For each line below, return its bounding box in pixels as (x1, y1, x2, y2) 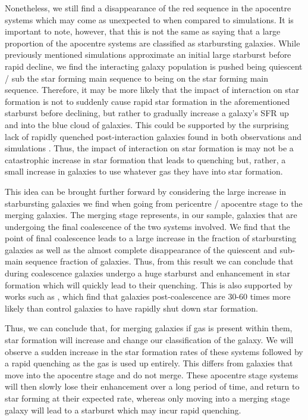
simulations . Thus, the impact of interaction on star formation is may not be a (5, 142, 294, 154)
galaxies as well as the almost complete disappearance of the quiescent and (5, 243, 277, 256)
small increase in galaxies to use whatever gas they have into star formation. (5, 165, 283, 178)
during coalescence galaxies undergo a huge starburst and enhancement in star (5, 267, 291, 279)
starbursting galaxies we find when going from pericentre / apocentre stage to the (5, 197, 303, 209)
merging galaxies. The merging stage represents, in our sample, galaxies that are (5, 209, 297, 221)
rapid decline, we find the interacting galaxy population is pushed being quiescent (5, 60, 303, 72)
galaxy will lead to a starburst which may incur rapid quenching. (5, 403, 241, 416)
